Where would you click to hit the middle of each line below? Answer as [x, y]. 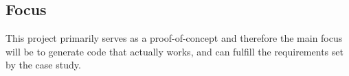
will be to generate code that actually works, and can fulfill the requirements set [174, 51]
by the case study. [43, 65]
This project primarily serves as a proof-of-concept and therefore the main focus [174, 38]
